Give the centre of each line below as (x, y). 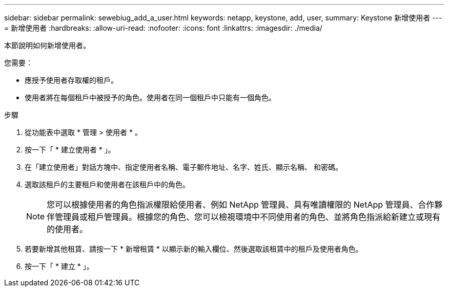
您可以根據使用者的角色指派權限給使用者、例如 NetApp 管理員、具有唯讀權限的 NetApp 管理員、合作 (241, 205)
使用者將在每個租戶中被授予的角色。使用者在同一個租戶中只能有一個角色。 (150, 97)
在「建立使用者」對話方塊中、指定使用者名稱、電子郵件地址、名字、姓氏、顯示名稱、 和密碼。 (183, 167)
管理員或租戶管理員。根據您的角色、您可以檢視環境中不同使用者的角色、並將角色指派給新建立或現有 (248, 217)
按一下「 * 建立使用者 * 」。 (70, 150)
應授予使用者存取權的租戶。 (71, 80)
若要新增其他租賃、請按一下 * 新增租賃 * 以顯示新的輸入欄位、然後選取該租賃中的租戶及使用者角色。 (194, 249)
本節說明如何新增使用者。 (47, 45)
